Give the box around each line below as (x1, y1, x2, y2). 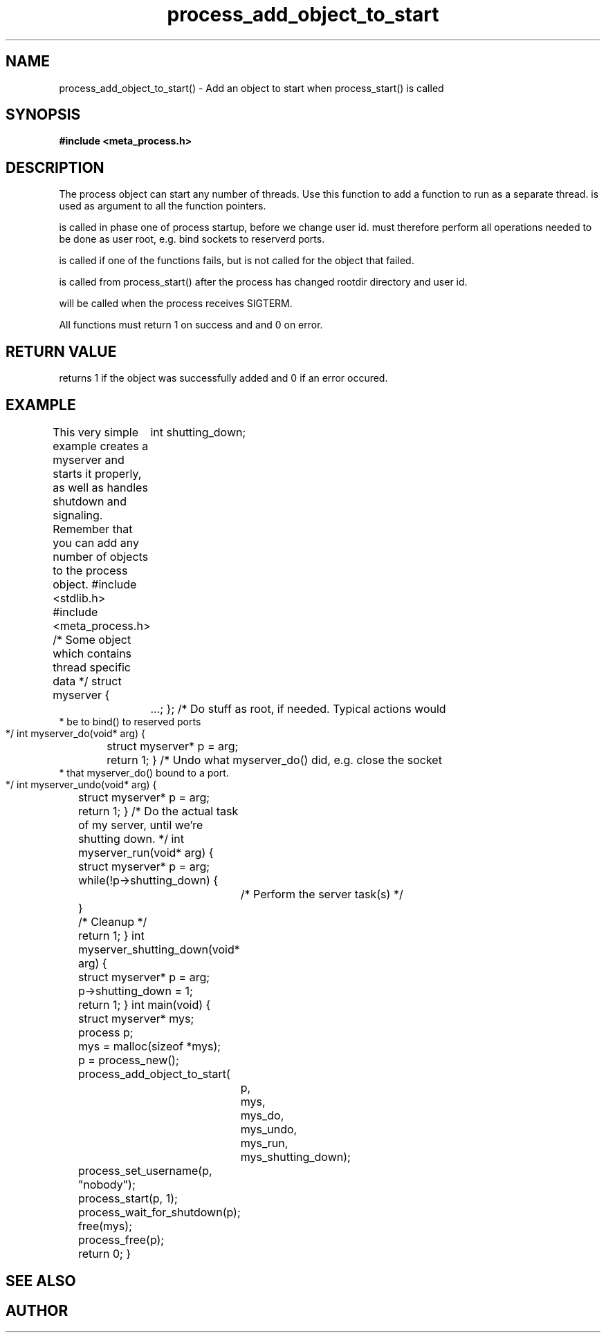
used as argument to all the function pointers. (59, 200, 266, 212)
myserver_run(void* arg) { (77, 845, 214, 860)
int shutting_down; (150, 425, 246, 439)
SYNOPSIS (6, 106, 81, 124)
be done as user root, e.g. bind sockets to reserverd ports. (59, 233, 325, 245)
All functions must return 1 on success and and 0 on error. (59, 319, 323, 331)
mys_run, (240, 1135, 288, 1150)
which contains (53, 646, 132, 660)
